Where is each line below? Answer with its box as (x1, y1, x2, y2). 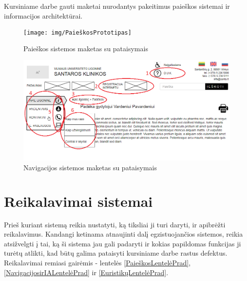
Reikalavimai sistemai (4, 191, 153, 211)
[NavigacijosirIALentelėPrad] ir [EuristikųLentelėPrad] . (4, 267, 169, 277)
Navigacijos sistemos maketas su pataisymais (23, 162, 157, 172)
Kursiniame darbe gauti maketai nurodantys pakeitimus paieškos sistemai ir (4, 1, 230, 11)
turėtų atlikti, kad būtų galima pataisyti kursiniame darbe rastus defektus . (4, 248, 228, 258)
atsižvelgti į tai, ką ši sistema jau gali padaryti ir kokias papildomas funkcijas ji (4, 238, 241, 248)
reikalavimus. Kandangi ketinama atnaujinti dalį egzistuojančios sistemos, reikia (4, 229, 243, 239)
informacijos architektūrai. (4, 10, 83, 20)
